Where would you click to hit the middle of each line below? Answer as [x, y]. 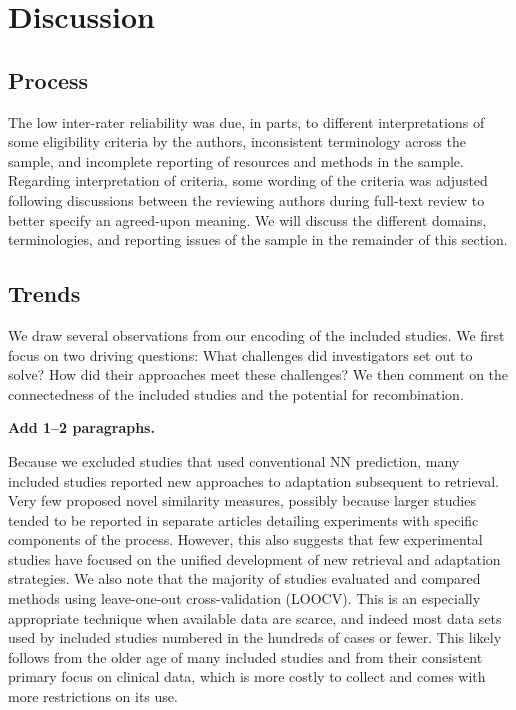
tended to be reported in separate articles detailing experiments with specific [243, 519]
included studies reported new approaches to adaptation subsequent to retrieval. [253, 480]
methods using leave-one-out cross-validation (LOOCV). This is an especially [244, 598]
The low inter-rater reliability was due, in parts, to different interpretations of [246, 121]
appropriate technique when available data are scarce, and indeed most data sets [255, 617]
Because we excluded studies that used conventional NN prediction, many [234, 460]
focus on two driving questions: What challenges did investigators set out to [240, 354]
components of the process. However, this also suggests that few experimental [245, 539]
